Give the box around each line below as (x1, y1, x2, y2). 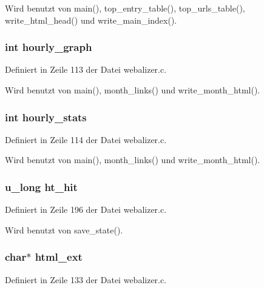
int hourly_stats (5, 109, 87, 124)
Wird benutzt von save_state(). (5, 223, 123, 236)
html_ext (35, 249, 83, 264)
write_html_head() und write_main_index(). (5, 13, 177, 26)
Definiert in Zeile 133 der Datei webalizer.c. (5, 273, 167, 286)
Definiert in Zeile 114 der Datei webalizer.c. (5, 133, 167, 146)
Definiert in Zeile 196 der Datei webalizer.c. (5, 203, 167, 216)
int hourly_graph (5, 39, 92, 55)
